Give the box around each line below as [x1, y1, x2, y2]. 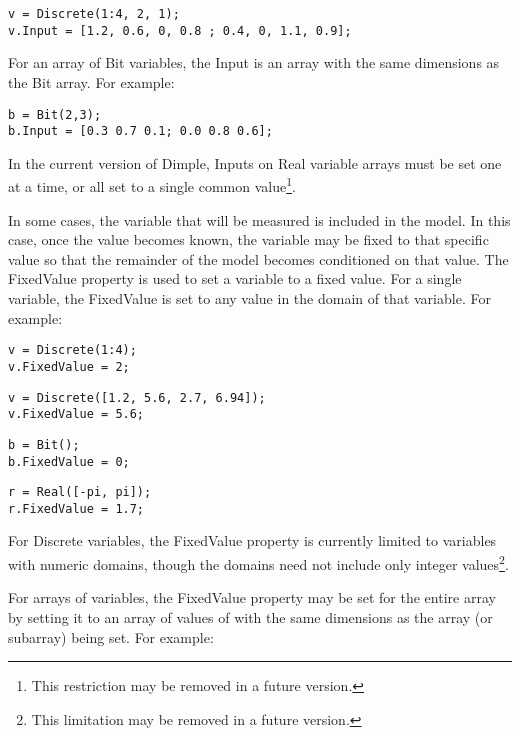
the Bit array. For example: [8, 71, 175, 92]
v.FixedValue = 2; [8, 359, 130, 374]
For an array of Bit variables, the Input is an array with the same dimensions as [8, 52, 500, 73]
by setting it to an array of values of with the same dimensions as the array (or [8, 606, 493, 627]
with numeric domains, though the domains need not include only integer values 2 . [8, 551, 509, 574]
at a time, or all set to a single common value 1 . [8, 173, 296, 197]
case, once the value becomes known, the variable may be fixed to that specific [8, 229, 489, 250]
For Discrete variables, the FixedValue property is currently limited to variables [8, 530, 497, 551]
